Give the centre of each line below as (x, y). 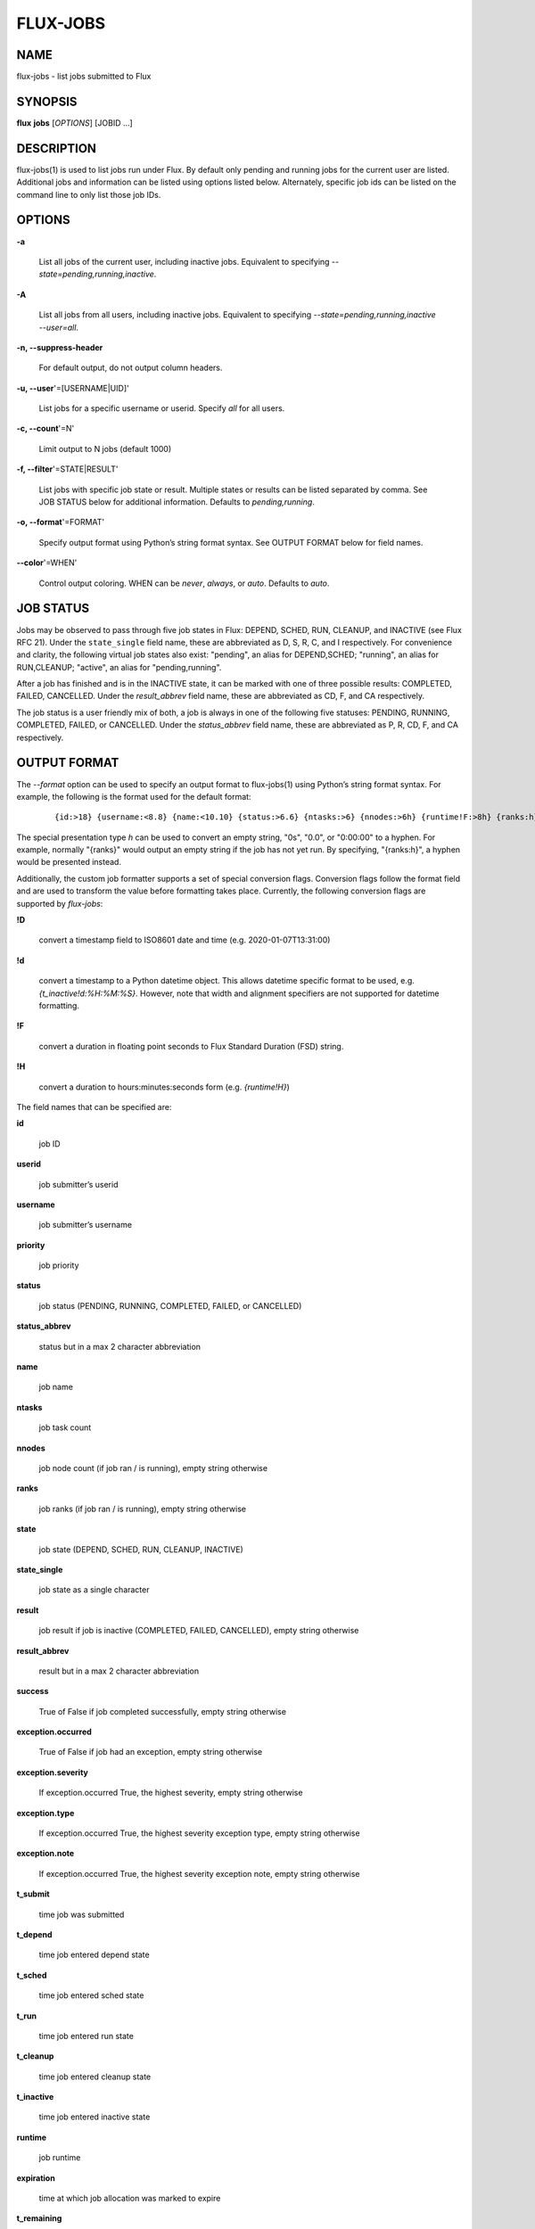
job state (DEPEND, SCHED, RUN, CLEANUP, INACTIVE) (141, 1549)
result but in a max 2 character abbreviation (119, 1671)
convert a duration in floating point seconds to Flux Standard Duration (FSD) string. (191, 1046)
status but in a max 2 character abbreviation (119, 1346)
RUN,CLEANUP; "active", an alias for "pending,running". (119, 667)
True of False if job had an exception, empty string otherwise (151, 1752)
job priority (59, 1265)
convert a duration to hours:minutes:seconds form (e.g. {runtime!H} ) (164, 1087)
